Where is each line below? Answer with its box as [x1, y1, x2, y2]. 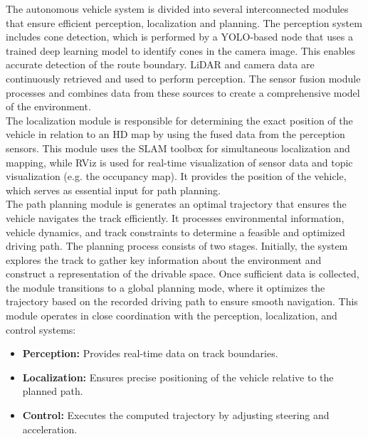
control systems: [6, 322, 76, 337]
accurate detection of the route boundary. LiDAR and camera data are [6, 57, 315, 72]
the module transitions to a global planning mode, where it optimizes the [6, 280, 325, 295]
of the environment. [6, 99, 91, 114]
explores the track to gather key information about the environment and [6, 252, 322, 267]
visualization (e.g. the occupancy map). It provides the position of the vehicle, [6, 169, 347, 184]
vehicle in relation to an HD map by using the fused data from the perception [6, 127, 345, 142]
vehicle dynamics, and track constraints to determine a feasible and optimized [6, 224, 345, 239]
